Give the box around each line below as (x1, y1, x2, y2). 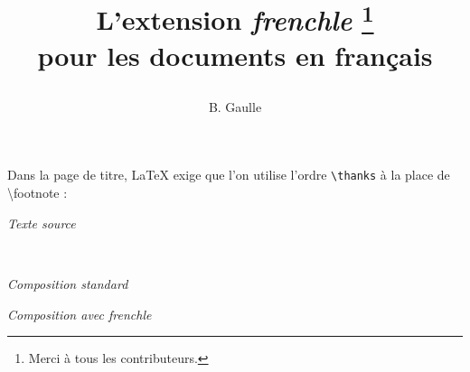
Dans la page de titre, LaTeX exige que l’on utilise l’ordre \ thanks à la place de (7, 165, 450, 184)
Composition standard (7, 274, 128, 293)
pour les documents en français (37, 36, 433, 73)
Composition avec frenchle (7, 304, 152, 323)
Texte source (7, 213, 76, 232)
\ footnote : (7, 183, 68, 202)
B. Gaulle (208, 97, 262, 116)
